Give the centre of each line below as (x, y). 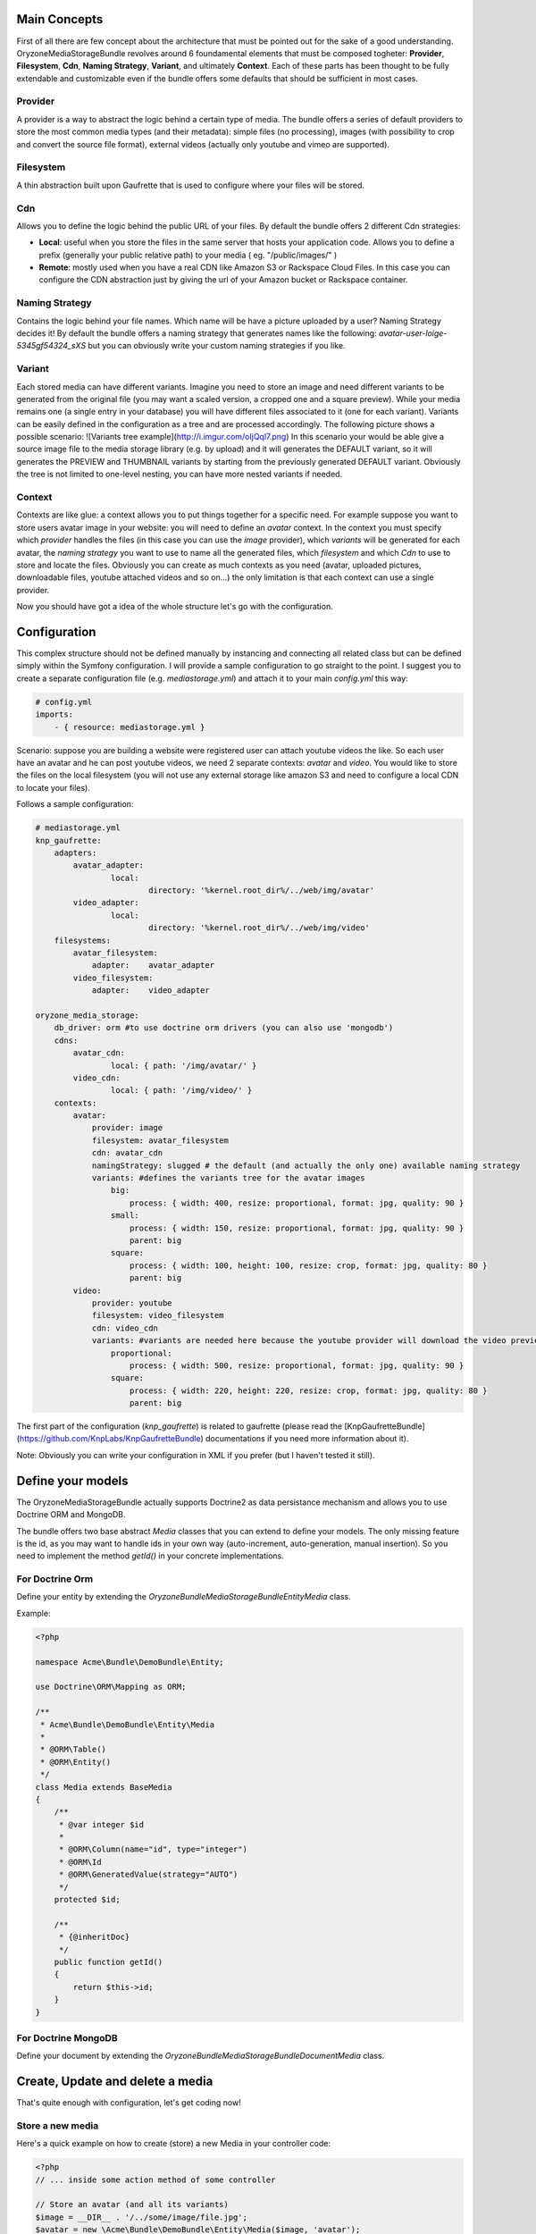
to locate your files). (54, 787)
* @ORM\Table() (74, 1750)
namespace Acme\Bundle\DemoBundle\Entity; (130, 1662)
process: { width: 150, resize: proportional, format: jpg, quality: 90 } (297, 1228)
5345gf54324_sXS (51, 346)
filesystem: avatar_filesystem (160, 1140)
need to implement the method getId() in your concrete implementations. (151, 1556)
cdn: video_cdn (125, 1328)
